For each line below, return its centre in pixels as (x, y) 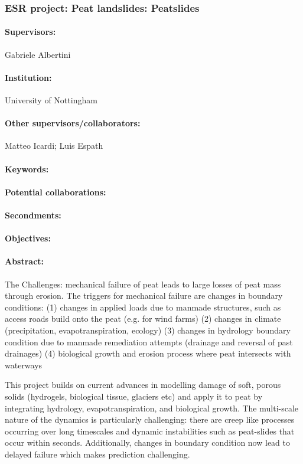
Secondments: (33, 215)
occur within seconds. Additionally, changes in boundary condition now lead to (147, 442)
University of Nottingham (51, 100)
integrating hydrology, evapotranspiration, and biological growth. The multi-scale (152, 408)
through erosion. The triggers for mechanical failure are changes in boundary (144, 295)
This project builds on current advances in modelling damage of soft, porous (143, 385)
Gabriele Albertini (38, 54)
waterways (24, 365)
